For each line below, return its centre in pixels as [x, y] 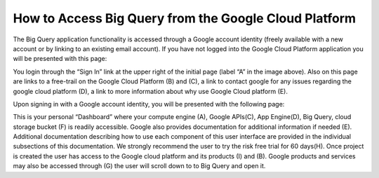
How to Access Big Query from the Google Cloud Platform [185, 18]
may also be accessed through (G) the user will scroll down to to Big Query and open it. [139, 166]
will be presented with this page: [60, 59]
